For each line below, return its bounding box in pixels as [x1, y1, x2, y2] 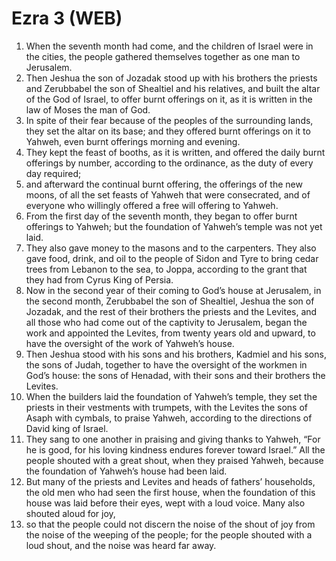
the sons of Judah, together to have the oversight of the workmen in [25, 358, 308, 371]
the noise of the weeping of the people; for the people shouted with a [25, 528, 313, 541]
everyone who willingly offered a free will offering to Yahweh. [25, 199, 279, 211]
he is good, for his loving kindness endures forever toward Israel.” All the [25, 443, 326, 456]
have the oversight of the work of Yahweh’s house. [25, 337, 235, 349]
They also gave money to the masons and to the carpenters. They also [25, 242, 317, 254]
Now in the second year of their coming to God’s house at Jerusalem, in [25, 284, 322, 296]
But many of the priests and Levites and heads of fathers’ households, [25, 475, 316, 487]
